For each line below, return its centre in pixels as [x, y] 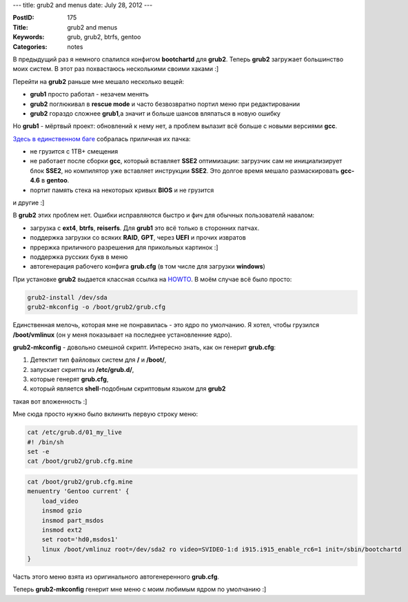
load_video [60, 501]
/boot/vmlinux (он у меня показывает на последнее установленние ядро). [122, 335]
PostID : [23, 18]
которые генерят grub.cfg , [69, 380]
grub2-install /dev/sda [68, 297]
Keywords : [29, 37]
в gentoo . [55, 180]
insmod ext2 [62, 530]
